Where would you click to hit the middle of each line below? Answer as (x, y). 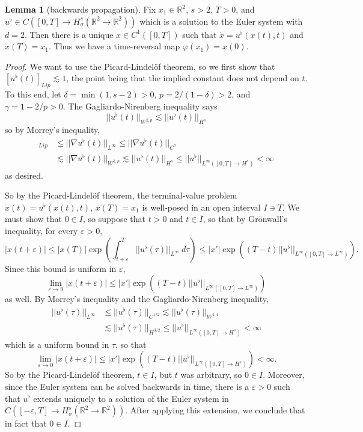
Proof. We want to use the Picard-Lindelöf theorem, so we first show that (140, 66)
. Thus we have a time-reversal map (114, 46)
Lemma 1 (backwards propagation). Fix (81, 9)
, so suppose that (114, 219)
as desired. (24, 175)
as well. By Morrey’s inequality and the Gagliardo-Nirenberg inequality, (137, 299)
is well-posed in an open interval (201, 207)
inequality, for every (41, 231)
